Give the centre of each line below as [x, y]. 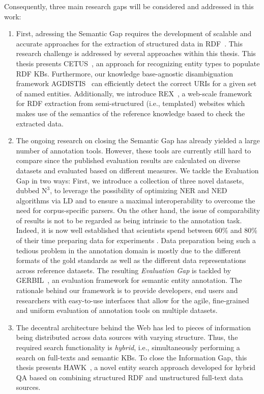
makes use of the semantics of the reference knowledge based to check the [130, 113]
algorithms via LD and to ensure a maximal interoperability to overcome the [136, 200]
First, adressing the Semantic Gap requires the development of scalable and [134, 33]
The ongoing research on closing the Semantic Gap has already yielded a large [138, 140]
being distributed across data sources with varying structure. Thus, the [127, 337]
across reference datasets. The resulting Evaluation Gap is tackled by [124, 270]
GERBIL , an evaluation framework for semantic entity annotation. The [129, 280]
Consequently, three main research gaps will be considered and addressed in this [129, 6]
